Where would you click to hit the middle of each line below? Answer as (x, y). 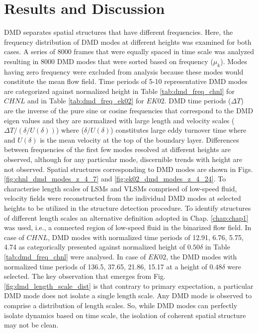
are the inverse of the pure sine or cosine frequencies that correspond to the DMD (129, 111)
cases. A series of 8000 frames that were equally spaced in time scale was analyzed (129, 51)
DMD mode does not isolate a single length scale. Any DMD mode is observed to (128, 295)
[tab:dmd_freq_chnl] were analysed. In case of (75, 256)
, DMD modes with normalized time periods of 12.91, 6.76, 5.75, (146, 237)
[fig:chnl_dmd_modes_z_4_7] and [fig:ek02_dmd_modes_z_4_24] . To (115, 179)
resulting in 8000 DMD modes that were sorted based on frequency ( (109, 61)
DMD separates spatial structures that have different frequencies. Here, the (119, 32)
